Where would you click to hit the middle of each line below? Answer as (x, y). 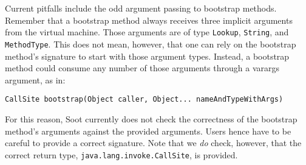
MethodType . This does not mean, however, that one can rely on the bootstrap (151, 44)
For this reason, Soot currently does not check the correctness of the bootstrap (151, 118)
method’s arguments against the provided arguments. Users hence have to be (148, 131)
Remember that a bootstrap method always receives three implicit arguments (149, 20)
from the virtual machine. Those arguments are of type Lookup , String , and (147, 32)
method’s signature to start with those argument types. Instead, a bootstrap (147, 56)
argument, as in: (35, 79)
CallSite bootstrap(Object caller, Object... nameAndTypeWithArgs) (144, 100)
